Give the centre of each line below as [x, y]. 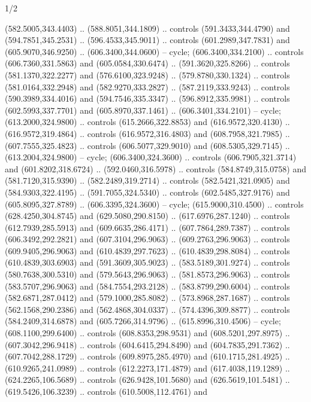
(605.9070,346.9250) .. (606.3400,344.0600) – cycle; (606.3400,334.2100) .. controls [154, 51]
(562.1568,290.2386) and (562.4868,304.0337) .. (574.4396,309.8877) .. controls [147, 309]
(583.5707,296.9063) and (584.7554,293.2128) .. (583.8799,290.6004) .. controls [147, 286]
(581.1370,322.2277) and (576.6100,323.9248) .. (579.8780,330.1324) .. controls [147, 74]
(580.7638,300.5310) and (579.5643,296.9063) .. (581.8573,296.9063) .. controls [147, 274]
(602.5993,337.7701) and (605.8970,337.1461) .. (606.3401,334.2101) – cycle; [143, 110]
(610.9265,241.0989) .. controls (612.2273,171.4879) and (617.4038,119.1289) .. [147, 368]
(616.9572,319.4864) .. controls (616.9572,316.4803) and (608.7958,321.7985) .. [147, 133]
